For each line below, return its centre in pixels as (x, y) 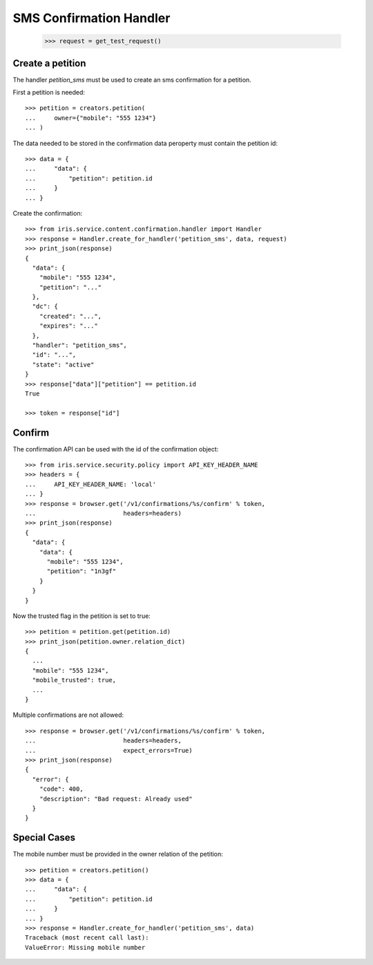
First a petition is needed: (49, 93)
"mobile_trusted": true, (74, 680)
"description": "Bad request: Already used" (116, 799)
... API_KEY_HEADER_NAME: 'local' (91, 484)
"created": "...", (70, 316)
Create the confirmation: (48, 213)
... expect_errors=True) (109, 750)
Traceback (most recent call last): (87, 938)
